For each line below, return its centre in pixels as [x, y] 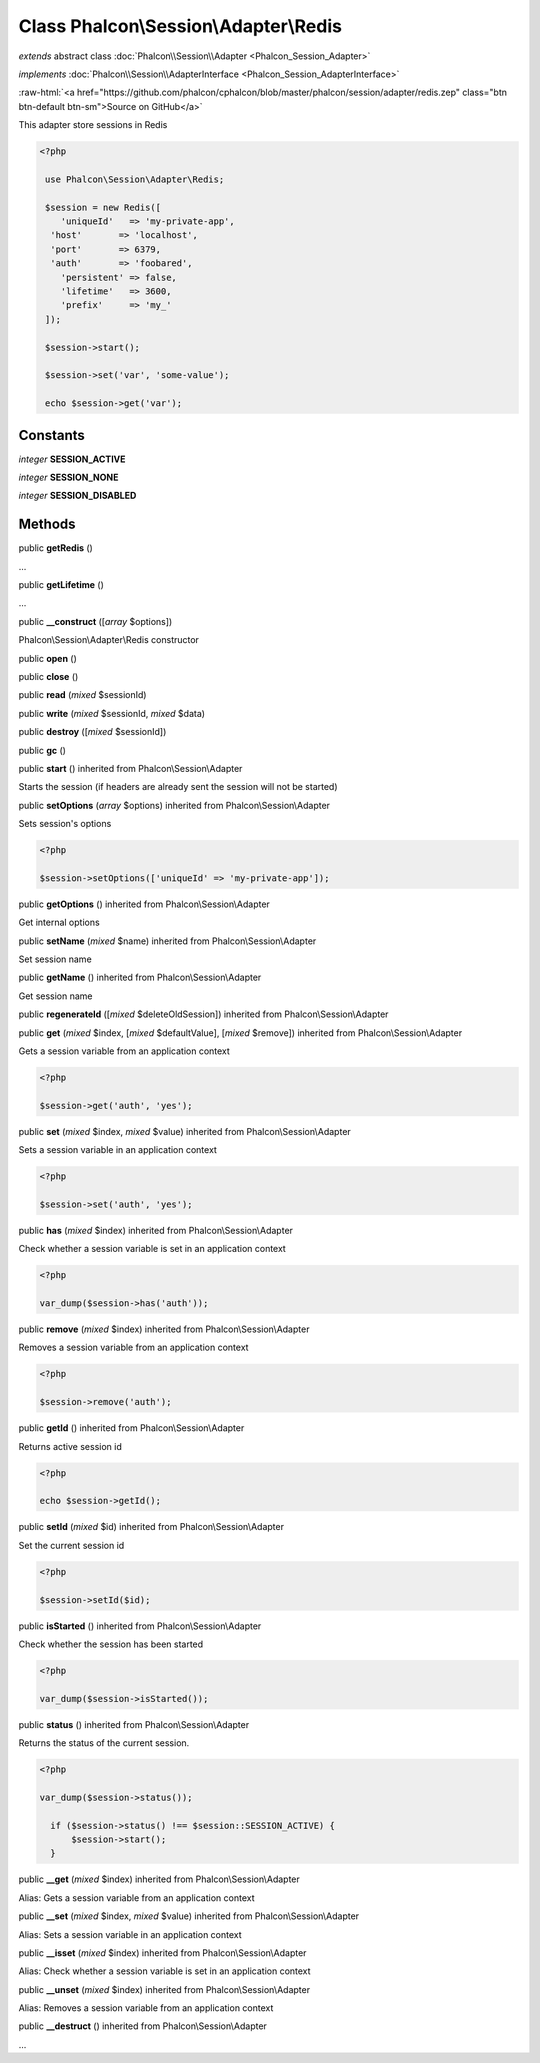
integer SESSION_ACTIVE [72, 459]
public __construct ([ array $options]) [95, 621]
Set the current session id [71, 1545]
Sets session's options [65, 824]
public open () [47, 658]
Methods [47, 524]
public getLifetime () [61, 585]
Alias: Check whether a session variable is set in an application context [164, 1971]
